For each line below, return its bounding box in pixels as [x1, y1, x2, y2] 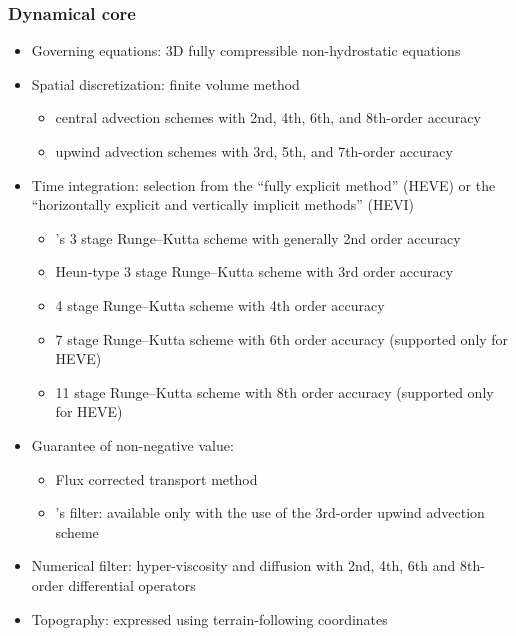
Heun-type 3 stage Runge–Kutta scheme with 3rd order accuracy [55, 261, 454, 282]
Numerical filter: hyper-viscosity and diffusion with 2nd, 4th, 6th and [31, 555, 456, 576]
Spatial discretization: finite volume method [31, 73, 300, 94]
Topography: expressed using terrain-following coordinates [31, 608, 388, 629]
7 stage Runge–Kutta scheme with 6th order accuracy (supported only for [55, 328, 509, 349]
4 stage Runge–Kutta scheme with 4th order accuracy [55, 294, 385, 315]
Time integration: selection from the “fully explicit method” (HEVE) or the [31, 174, 496, 195]
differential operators [68, 574, 196, 595]
